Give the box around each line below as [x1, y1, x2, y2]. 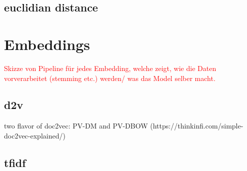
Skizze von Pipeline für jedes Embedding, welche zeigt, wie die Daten [4, 62, 216, 73]
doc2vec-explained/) [4, 130, 65, 140]
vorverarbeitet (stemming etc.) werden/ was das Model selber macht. [4, 72, 215, 83]
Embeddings [4, 33, 90, 54]
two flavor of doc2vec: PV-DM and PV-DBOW [4, 120, 148, 131]
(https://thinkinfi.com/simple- [150, 120, 243, 131]
